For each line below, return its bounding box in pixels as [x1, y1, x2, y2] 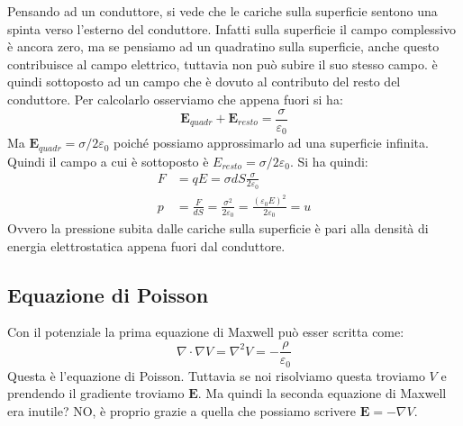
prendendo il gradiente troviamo [7, 384, 185, 403]
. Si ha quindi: [289, 151, 368, 170]
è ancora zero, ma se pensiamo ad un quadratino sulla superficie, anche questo [7, 37, 440, 56]
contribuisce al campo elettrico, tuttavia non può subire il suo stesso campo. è [7, 54, 438, 73]
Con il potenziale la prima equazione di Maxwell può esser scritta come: [7, 322, 404, 341]
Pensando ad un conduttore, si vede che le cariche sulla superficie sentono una [7, 2, 438, 20]
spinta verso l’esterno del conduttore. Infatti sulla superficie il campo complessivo [7, 19, 457, 38]
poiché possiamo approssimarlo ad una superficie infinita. [113, 133, 429, 152]
